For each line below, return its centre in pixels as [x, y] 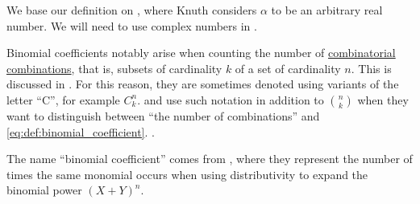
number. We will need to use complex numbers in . [132, 25]
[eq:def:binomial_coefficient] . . [81, 131]
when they [383, 99]
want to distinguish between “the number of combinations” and [163, 115]
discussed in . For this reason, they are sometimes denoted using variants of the [203, 84]
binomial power [44, 190]
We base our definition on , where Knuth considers [132, 10]
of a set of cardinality [288, 68]
